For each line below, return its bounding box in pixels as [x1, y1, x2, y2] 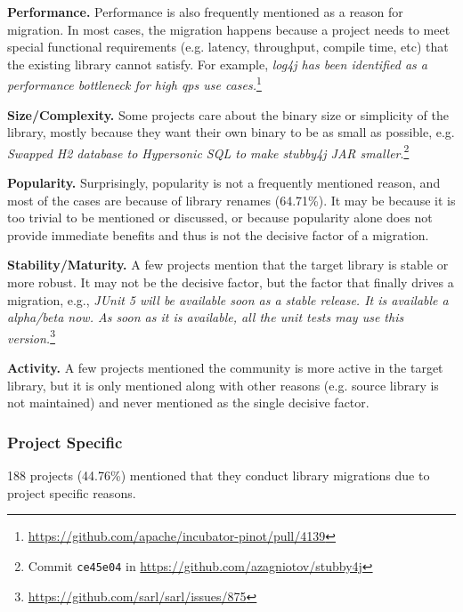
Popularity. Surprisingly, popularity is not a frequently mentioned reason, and [7, 173, 441, 192]
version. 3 [7, 326, 55, 347]
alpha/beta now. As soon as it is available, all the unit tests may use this [7, 308, 404, 326]
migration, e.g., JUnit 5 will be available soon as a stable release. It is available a [7, 290, 449, 309]
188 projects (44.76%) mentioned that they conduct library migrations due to [7, 466, 430, 485]
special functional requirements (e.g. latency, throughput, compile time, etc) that [7, 37, 449, 56]
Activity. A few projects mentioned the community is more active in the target [7, 358, 443, 377]
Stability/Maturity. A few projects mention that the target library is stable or [7, 255, 449, 274]
